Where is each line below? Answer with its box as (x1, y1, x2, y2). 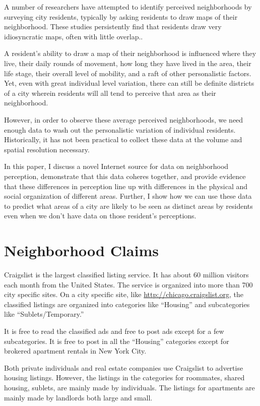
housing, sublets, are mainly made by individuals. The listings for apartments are (4, 382, 255, 392)
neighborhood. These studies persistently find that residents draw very (4, 21, 222, 32)
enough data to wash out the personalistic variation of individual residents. (4, 124, 236, 135)
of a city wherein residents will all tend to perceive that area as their (4, 87, 216, 98)
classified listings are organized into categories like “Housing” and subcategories (4, 299, 250, 309)
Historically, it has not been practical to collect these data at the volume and (4, 134, 242, 145)
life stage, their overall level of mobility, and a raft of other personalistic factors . (4, 68, 251, 78)
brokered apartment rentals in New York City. (4, 345, 147, 356)
